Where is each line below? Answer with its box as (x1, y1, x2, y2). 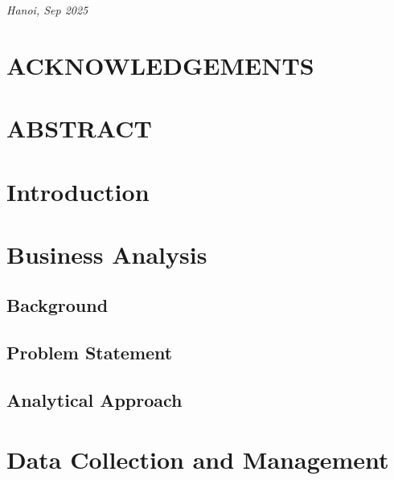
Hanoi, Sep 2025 (6, 2, 88, 18)
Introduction (6, 174, 150, 207)
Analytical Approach (6, 388, 183, 412)
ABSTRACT (6, 112, 152, 145)
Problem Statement (6, 340, 173, 365)
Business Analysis (6, 237, 207, 270)
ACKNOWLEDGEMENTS (6, 48, 314, 81)
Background (6, 293, 109, 318)
